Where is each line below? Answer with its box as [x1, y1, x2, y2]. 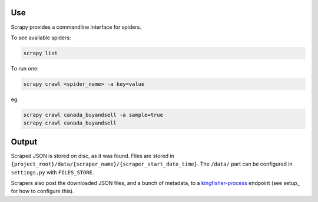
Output [11, 137, 38, 147]
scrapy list [23, 50, 58, 56]
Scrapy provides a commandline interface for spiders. [11, 23, 141, 31]
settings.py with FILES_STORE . [11, 169, 94, 176]
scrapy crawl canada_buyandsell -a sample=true [23, 112, 163, 118]
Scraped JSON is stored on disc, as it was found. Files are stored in [11, 152, 175, 159]
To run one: [11, 65, 39, 72]
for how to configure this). [11, 188, 74, 195]
